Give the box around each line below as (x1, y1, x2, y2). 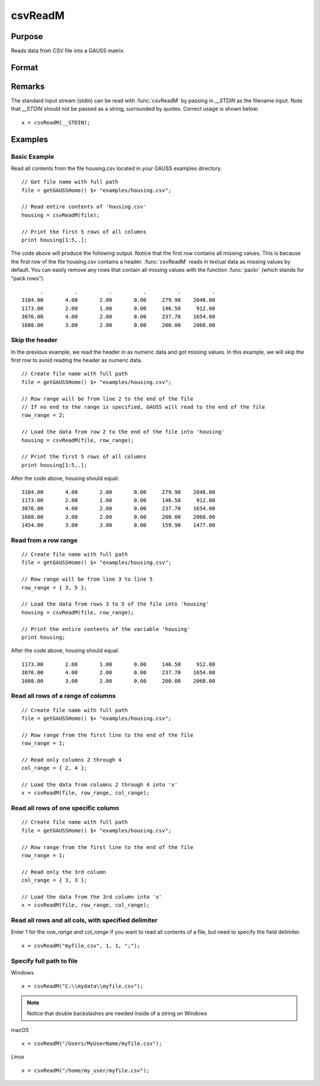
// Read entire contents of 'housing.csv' (21, 203, 147, 210)
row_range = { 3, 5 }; (21, 584, 88, 591)
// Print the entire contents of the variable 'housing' (21, 626, 191, 632)
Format (11, 62, 39, 72)
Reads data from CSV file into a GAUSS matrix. (11, 47, 125, 55)
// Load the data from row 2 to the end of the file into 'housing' (21, 428, 225, 435)
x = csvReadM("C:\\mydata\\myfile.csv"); (21, 983, 143, 989)
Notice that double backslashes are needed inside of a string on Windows (27, 1010, 207, 1017)
